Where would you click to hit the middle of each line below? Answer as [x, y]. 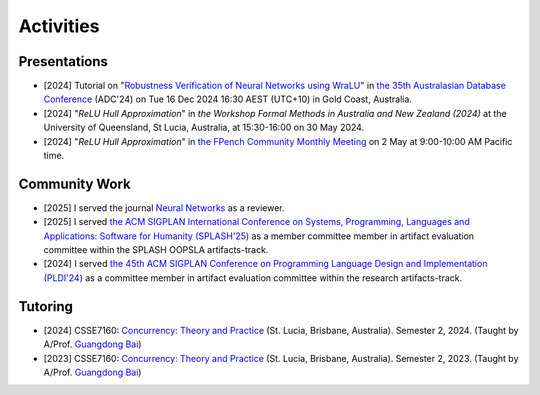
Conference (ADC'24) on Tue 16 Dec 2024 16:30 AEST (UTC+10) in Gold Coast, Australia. [227, 99]
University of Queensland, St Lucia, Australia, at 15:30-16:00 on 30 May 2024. [204, 127]
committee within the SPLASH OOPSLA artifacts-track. [156, 250]
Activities [59, 26]
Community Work [75, 183]
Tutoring [46, 306]
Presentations [63, 61]
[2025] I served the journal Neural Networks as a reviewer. [164, 207]
